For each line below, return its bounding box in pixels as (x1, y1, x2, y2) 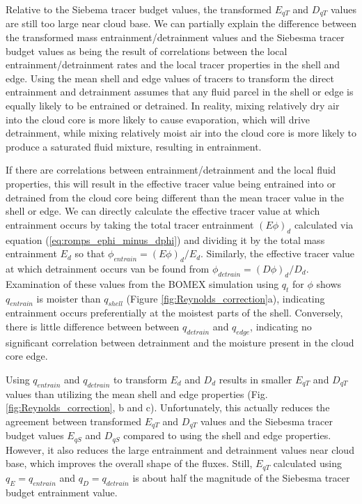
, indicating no (250, 319, 312, 333)
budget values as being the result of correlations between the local (6, 43, 288, 58)
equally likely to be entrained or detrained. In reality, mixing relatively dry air (6, 98, 340, 113)
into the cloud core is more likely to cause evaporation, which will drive (6, 112, 310, 126)
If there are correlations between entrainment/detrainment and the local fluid (6, 162, 336, 177)
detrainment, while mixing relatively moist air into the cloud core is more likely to (6, 125, 356, 140)
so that (74, 246, 105, 261)
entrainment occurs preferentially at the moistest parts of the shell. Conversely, (6, 305, 343, 320)
